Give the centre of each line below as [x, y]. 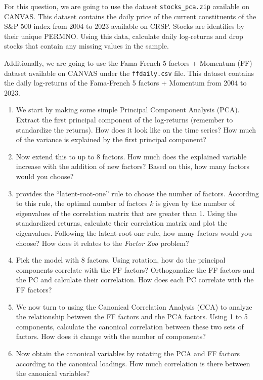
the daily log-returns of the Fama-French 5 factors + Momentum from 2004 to [125, 83]
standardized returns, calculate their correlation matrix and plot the [122, 223]
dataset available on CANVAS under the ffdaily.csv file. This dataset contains [129, 73]
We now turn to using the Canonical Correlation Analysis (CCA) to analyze [134, 306]
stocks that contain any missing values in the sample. [86, 46]
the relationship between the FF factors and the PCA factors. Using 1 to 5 [132, 316]
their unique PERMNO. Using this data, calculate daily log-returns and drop [124, 36]
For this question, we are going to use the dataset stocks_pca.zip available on [127, 6]
